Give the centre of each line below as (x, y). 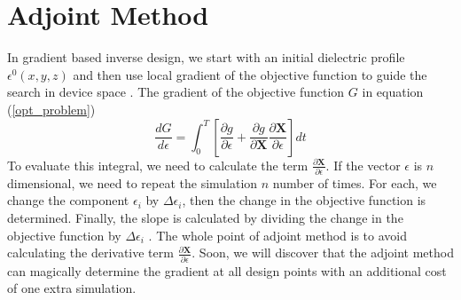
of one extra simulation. (72, 288)
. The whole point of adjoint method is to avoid (277, 235)
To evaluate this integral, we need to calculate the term (158, 165)
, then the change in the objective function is (304, 200)
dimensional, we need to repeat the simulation (133, 182)
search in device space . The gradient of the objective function (176, 92)
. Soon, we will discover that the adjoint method (323, 253)
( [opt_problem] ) (51, 109)
